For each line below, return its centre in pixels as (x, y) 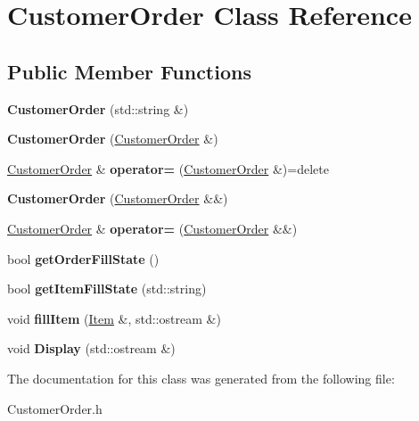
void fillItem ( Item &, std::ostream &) (114, 318)
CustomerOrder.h (55, 408)
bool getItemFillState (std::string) (107, 289)
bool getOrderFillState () (83, 258)
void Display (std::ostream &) (91, 348)
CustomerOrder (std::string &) (98, 108)
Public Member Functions (129, 71)
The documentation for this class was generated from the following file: (201, 378)
